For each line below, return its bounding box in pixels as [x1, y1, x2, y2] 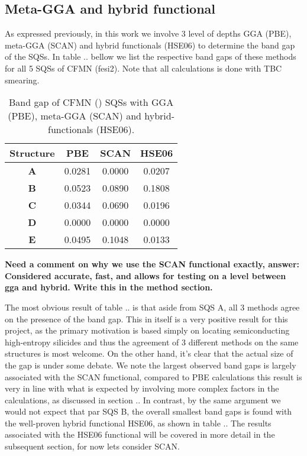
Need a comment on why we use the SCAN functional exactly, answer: [5, 258, 300, 270]
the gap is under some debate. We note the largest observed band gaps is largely [5, 358, 296, 371]
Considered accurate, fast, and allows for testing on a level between [5, 269, 286, 282]
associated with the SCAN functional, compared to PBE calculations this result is [5, 370, 302, 383]
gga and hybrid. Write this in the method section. [5, 281, 213, 293]
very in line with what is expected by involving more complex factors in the [5, 382, 279, 394]
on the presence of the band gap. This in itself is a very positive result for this [5, 312, 288, 325]
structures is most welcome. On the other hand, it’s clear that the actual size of [5, 347, 293, 360]
